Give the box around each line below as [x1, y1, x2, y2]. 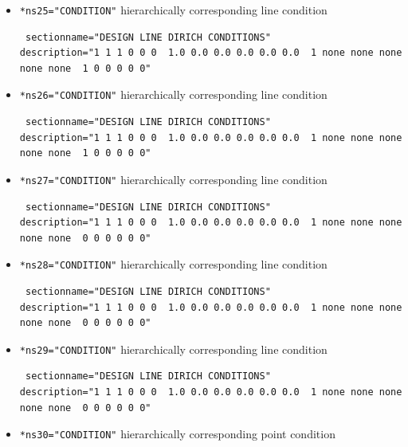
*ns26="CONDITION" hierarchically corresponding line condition [19, 86, 328, 103]
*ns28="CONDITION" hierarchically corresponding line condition [19, 256, 328, 273]
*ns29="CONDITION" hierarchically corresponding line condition [19, 340, 328, 357]
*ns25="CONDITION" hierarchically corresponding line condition [19, 2, 328, 18]
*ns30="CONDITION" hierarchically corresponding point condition [19, 425, 335, 442]
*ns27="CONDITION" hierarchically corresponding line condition [19, 171, 328, 187]
